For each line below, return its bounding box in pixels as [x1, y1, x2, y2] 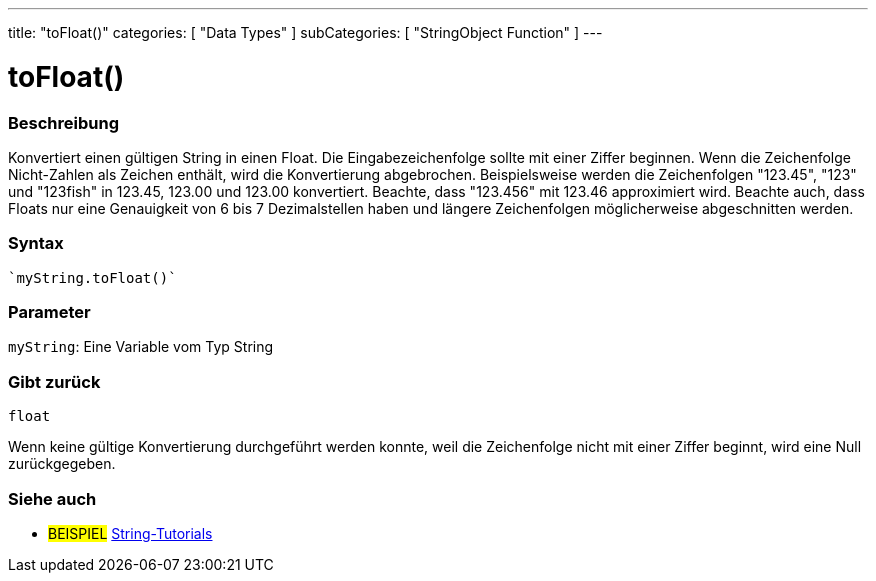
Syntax [8, 233, 64, 254]
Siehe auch [8, 488, 97, 509]
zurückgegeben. [8, 455, 116, 473]
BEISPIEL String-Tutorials [48, 524, 213, 542]
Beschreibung [8, 112, 120, 133]
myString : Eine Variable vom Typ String [8, 338, 274, 356]
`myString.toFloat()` [8, 269, 177, 286]
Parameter [8, 302, 91, 322]
